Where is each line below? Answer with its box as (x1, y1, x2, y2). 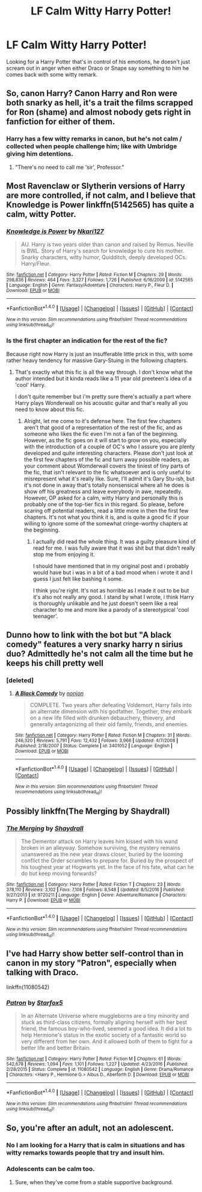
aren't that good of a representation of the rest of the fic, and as (23, 424, 183, 431)
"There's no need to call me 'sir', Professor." (14, 163, 124, 171)
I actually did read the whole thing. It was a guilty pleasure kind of (32, 538, 196, 545)
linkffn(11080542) (6, 983, 50, 991)
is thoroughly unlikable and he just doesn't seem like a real (32, 600, 179, 607)
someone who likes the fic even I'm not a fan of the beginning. (23, 430, 179, 438)
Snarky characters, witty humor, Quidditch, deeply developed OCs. (20, 254, 187, 261)
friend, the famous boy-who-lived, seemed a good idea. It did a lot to (20, 1025, 192, 1032)
